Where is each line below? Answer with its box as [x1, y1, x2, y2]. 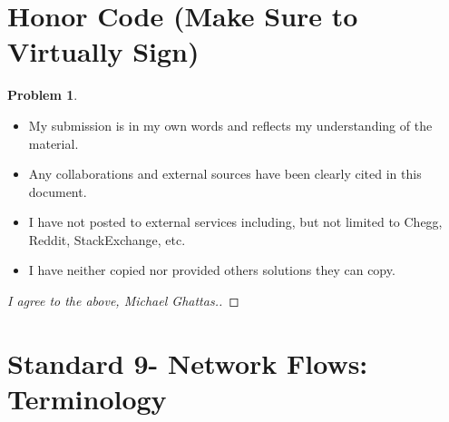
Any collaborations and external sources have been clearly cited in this [28, 164, 422, 183]
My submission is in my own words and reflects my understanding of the [28, 115, 433, 134]
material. [28, 133, 79, 152]
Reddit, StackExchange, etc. [28, 230, 186, 249]
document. [28, 182, 87, 201]
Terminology [7, 380, 167, 417]
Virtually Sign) [7, 33, 200, 70]
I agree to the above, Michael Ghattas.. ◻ [7, 291, 239, 310]
